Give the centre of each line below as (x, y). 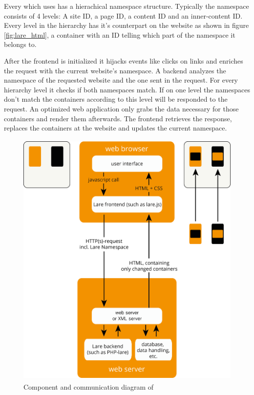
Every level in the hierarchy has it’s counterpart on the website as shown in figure (127, 25)
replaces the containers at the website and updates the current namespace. (116, 128)
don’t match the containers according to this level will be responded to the (116, 99)
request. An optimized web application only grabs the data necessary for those (121, 108)
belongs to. (20, 44)
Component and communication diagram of (89, 386)
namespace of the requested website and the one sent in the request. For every (121, 80)
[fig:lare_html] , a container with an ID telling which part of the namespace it (120, 34)
